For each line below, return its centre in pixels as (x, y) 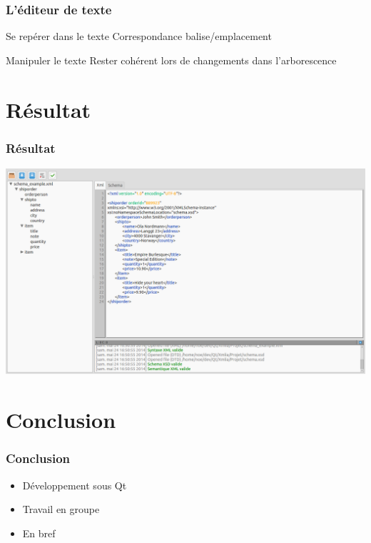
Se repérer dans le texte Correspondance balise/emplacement (139, 36)
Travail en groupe (61, 509)
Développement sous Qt (75, 485)
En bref (39, 533)
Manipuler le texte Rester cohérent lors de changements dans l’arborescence (171, 60)
